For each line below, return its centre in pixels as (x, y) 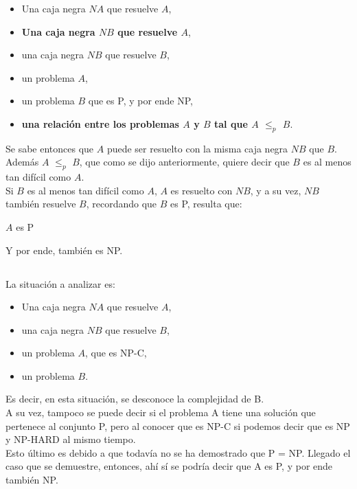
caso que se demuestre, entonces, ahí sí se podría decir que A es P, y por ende (169, 466)
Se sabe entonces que (50, 148)
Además (22, 162)
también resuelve (41, 204)
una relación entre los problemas (100, 123)
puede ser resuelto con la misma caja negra (197, 148)
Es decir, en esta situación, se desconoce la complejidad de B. (135, 399)
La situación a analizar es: (60, 283)
